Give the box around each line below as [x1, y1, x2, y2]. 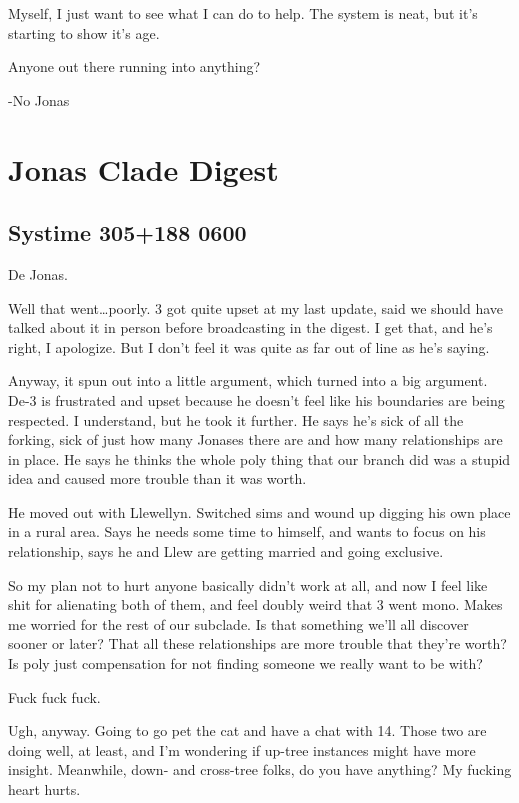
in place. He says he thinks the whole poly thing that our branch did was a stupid [8, 448, 511, 469]
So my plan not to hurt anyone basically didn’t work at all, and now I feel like [8, 574, 488, 595]
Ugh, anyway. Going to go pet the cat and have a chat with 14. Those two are [8, 720, 487, 741]
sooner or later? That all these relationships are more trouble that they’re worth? [8, 633, 507, 654]
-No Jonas [8, 89, 70, 110]
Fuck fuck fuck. [8, 686, 101, 707]
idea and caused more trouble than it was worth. [8, 468, 307, 489]
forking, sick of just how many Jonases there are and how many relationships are [8, 429, 503, 450]
